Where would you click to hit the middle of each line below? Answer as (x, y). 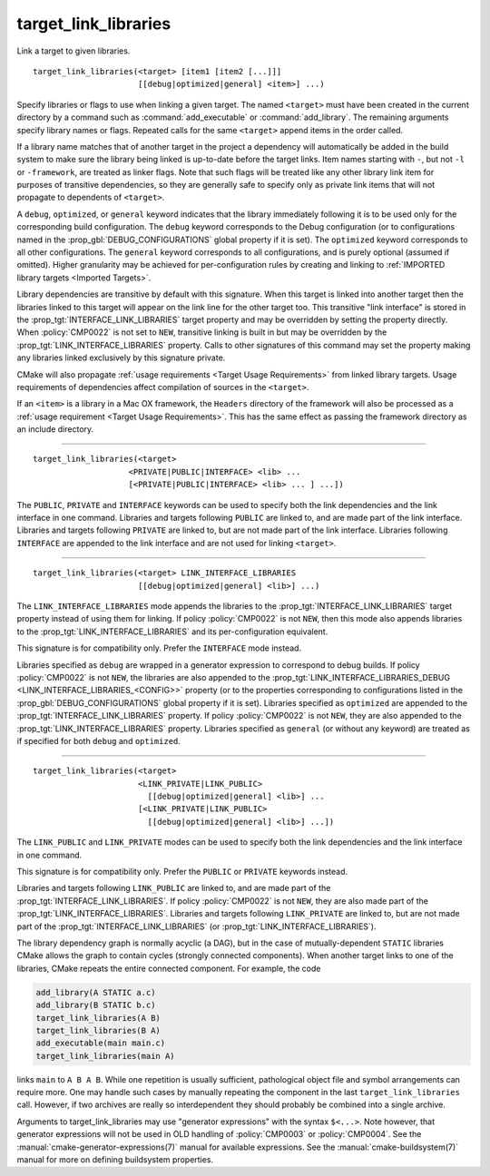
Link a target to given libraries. (73, 51)
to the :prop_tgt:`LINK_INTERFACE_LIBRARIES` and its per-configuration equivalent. (172, 632)
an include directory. (55, 429)
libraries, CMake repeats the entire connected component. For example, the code (169, 968)
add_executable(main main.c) (101, 1043)
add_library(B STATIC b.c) (96, 1005)
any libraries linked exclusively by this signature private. (121, 358)
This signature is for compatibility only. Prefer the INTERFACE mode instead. (159, 648)
